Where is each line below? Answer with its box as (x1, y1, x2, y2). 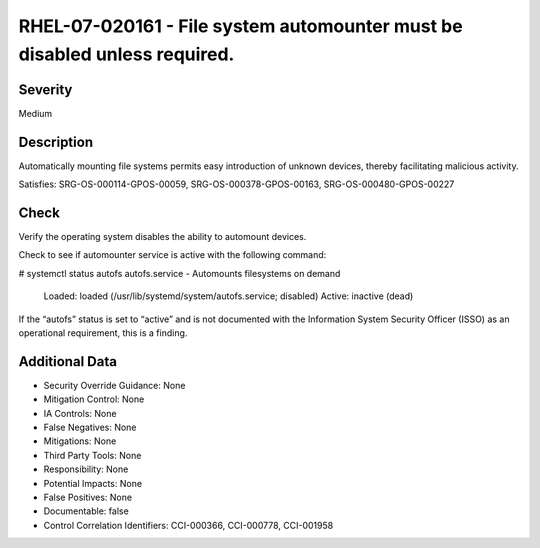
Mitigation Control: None (43, 393, 145, 405)
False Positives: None (43, 491, 133, 504)
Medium (18, 107, 53, 119)
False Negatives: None (43, 421, 137, 434)
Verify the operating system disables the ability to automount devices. (18, 231, 307, 243)
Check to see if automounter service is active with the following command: (18, 249, 327, 261)
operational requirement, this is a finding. (18, 327, 188, 339)
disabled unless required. (18, 43, 235, 65)
